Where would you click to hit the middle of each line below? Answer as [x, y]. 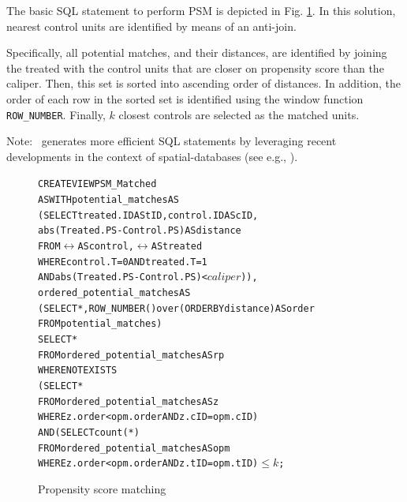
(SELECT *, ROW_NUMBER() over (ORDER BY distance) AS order [176, 308]
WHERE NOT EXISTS [78, 371]
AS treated [177, 247]
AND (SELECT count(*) [89, 432]
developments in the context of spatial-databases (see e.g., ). [152, 156]
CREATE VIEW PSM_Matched [97, 184]
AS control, [106, 247]
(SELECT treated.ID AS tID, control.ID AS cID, [148, 215]
